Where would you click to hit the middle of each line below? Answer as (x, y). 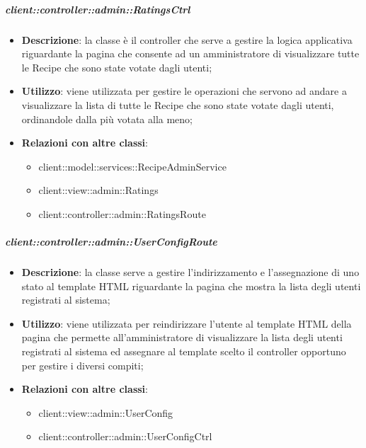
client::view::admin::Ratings (98, 190)
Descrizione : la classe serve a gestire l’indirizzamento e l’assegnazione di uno (190, 272)
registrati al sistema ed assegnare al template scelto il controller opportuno (184, 351)
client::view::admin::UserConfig (106, 412)
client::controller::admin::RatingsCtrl (98, 9)
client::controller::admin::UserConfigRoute (111, 242)
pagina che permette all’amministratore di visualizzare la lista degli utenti (182, 337)
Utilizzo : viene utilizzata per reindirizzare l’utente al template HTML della (187, 323)
